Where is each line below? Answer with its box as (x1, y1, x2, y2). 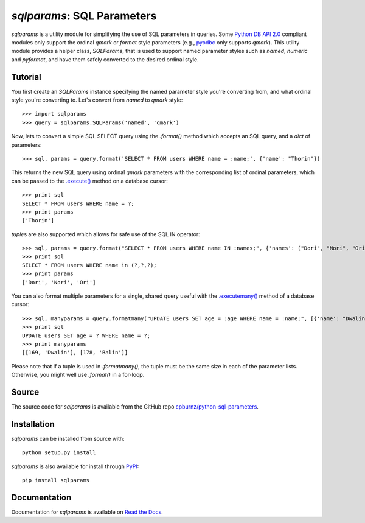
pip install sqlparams (22, 477, 90, 484)
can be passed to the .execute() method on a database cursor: (11, 177, 169, 184)
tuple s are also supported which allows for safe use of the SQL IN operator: (11, 230, 200, 237)
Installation (11, 419, 55, 429)
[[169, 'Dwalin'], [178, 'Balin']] (22, 349, 128, 356)
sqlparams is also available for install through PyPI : (11, 463, 139, 470)
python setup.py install (22, 449, 96, 456)
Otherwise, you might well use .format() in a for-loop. (11, 371, 145, 379)
